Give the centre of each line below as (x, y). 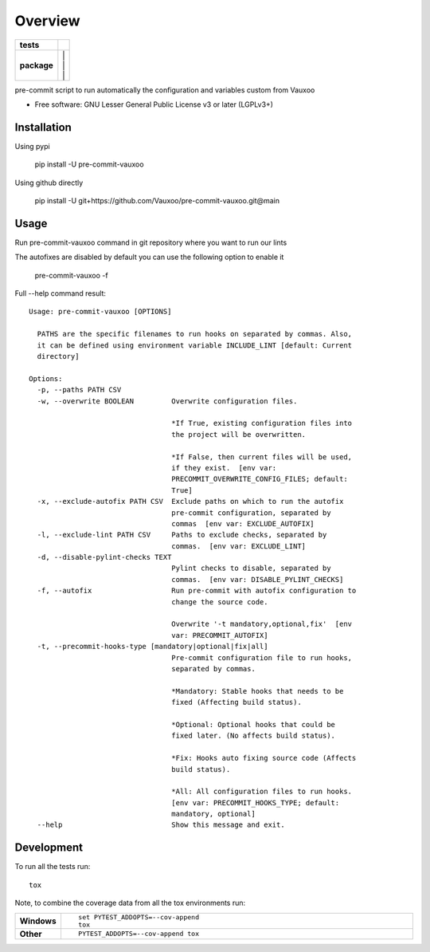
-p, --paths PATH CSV (79, 390)
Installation (43, 127)
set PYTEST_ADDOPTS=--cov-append (139, 917)
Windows (38, 921)
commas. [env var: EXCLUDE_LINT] (239, 546)
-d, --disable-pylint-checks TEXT (104, 557)
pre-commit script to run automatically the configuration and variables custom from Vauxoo (165, 90)
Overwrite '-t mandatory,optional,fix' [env (262, 624)
